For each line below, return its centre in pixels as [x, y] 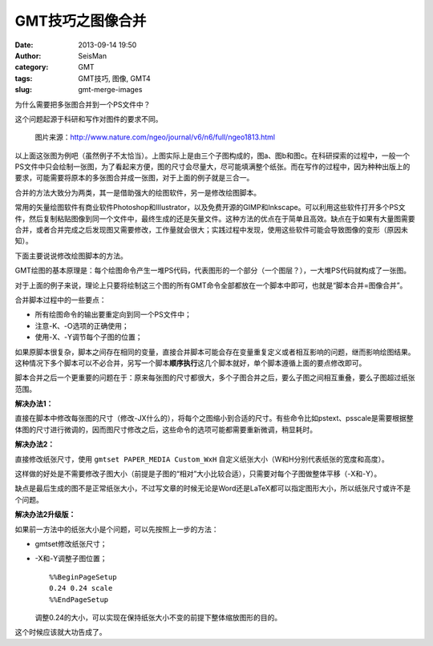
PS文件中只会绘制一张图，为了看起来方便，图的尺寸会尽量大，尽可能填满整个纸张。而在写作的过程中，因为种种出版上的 [212, 167]
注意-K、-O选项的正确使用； [82, 325]
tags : [24, 78]
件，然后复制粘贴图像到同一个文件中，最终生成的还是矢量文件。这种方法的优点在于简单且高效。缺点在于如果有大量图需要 [215, 218]
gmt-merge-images [110, 90]
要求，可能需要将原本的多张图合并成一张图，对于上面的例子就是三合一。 [134, 178]
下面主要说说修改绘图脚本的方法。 [71, 256]
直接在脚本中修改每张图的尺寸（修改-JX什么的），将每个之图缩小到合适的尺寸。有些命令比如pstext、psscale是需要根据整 [214, 418]
